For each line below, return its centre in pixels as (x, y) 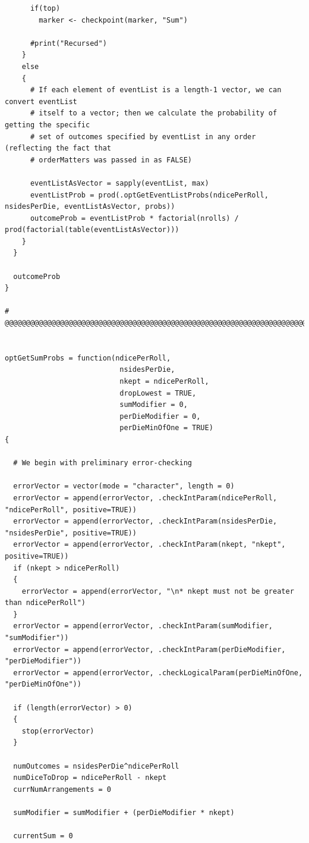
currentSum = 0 (43, 836)
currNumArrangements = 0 (62, 789)
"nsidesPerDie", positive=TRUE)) (71, 533)
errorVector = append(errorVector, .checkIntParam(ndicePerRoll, (145, 498)
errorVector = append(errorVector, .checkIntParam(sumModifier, (143, 626)
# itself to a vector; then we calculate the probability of (154, 113)
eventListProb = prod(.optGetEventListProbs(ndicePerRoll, (149, 195)
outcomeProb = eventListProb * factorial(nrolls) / (134, 218)
